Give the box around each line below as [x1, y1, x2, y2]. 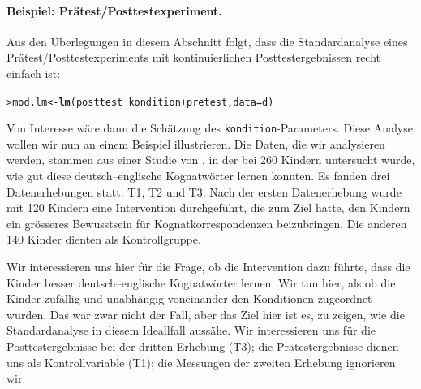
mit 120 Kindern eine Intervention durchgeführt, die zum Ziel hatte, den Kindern [6, 199, 410, 216]
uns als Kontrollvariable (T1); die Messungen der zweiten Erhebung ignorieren [6, 353, 396, 370]
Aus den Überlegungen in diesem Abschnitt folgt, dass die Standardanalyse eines [6, 32, 408, 50]
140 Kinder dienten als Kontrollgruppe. [6, 231, 201, 248]
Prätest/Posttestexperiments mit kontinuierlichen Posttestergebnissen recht [6, 49, 381, 66]
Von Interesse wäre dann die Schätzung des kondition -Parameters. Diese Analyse [6, 119, 413, 136]
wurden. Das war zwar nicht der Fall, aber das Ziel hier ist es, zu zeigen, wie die [6, 305, 405, 322]
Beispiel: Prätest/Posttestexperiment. [6, 2, 222, 19]
